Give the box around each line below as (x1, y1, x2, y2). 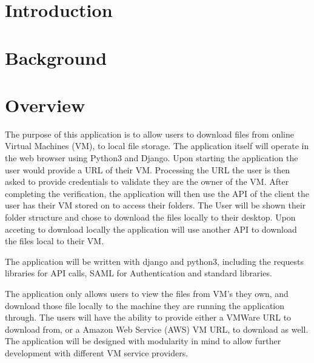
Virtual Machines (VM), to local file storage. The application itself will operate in (5, 139, 309, 152)
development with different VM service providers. (5, 346, 189, 359)
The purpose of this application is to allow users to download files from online (5, 127, 294, 140)
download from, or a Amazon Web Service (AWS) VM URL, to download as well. (5, 322, 309, 335)
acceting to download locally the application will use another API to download (5, 222, 297, 235)
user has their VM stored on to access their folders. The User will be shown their (5, 199, 306, 211)
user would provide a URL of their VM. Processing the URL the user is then (5, 163, 290, 176)
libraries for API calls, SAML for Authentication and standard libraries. (5, 267, 272, 279)
